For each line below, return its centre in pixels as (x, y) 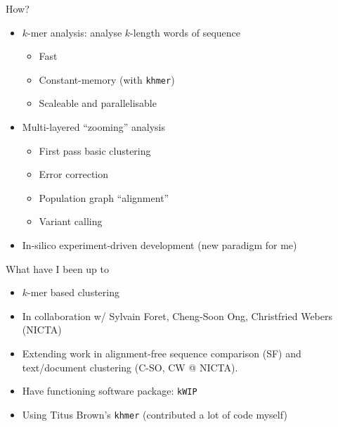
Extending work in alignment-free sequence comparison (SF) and (162, 353)
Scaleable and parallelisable (98, 103)
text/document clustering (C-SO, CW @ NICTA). (130, 367)
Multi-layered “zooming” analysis (93, 127)
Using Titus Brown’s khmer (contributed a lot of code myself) (155, 414)
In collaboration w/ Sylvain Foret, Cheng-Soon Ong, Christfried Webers (177, 316)
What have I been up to (57, 268)
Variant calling (71, 221)
